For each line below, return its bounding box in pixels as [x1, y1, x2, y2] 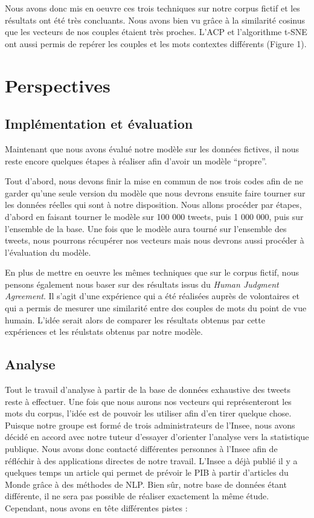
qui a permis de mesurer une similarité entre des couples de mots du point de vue [5, 302, 307, 314]
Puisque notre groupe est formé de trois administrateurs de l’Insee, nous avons [5, 418, 295, 431]
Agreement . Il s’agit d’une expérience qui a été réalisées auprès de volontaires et [5, 290, 300, 302]
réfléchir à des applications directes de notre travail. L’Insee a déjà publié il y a [5, 454, 298, 467]
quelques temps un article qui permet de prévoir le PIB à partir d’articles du [5, 466, 289, 479]
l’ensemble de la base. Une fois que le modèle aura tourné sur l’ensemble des [5, 222, 287, 235]
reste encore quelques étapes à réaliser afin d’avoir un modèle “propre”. [5, 154, 267, 167]
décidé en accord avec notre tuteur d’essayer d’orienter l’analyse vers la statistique [5, 430, 309, 443]
